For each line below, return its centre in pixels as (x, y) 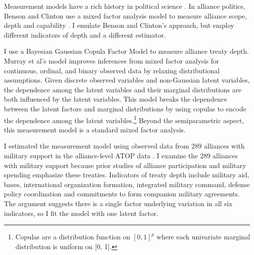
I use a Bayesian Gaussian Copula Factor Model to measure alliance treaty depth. (127, 51)
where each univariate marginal (203, 237)
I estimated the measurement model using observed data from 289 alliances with (124, 146)
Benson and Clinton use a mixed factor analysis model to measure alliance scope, (126, 15)
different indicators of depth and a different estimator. (85, 34)
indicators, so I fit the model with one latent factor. (81, 213)
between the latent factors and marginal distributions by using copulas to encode (125, 108)
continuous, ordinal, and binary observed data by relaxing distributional (112, 70)
